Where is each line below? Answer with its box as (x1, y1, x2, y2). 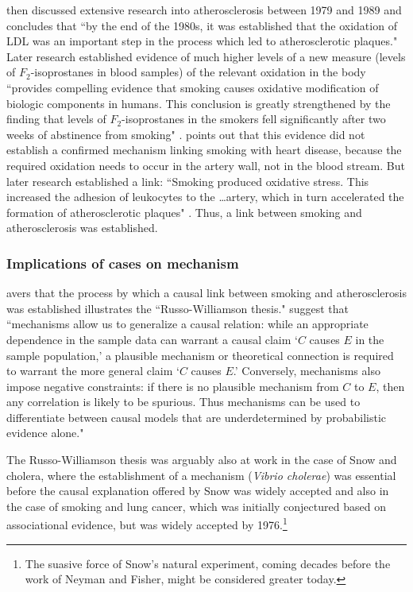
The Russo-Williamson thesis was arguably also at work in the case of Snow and (6, 451, 397, 468)
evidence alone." (6, 424, 84, 441)
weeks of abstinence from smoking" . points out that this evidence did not (6, 126, 365, 142)
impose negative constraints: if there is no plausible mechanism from (6, 377, 339, 394)
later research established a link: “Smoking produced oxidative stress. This (6, 172, 369, 189)
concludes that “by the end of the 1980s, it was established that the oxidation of (6, 17, 397, 33)
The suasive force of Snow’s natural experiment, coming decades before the (25, 555, 391, 571)
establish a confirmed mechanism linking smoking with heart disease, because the (6, 141, 402, 158)
